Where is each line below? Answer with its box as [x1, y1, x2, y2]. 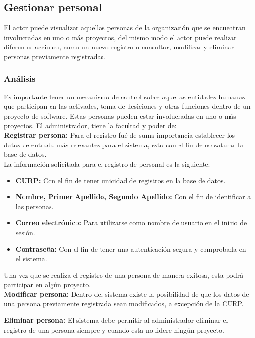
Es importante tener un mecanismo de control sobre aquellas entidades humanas [4, 91, 245, 101]
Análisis [4, 72, 36, 84]
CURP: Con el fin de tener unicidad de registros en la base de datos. [15, 175, 226, 185]
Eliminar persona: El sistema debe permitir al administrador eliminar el [4, 315, 228, 325]
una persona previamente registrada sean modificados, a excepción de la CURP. [4, 298, 244, 309]
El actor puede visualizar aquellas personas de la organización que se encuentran [4, 23, 246, 33]
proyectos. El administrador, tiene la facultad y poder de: [4, 120, 177, 130]
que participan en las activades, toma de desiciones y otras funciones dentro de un [4, 101, 251, 111]
